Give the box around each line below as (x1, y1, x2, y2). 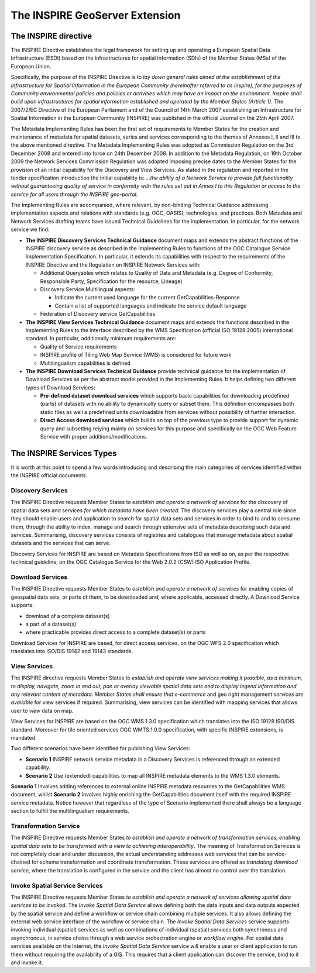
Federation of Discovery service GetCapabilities (40, 310, 156, 318)
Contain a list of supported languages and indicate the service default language (54, 302, 247, 309)
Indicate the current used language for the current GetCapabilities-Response (54, 294, 240, 301)
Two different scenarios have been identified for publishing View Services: (11, 745, 191, 752)
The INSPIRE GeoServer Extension (11, 9, 181, 22)
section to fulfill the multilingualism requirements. (11, 808, 130, 815)
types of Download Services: (25, 384, 96, 391)
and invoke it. (11, 959, 43, 966)
